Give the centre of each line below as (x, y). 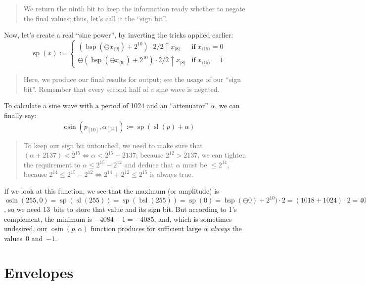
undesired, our (26, 228)
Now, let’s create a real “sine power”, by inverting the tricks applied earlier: (119, 35)
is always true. (172, 174)
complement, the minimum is (48, 219)
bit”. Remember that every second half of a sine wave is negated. (121, 89)
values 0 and (23, 238)
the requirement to (52, 164)
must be (195, 164)
